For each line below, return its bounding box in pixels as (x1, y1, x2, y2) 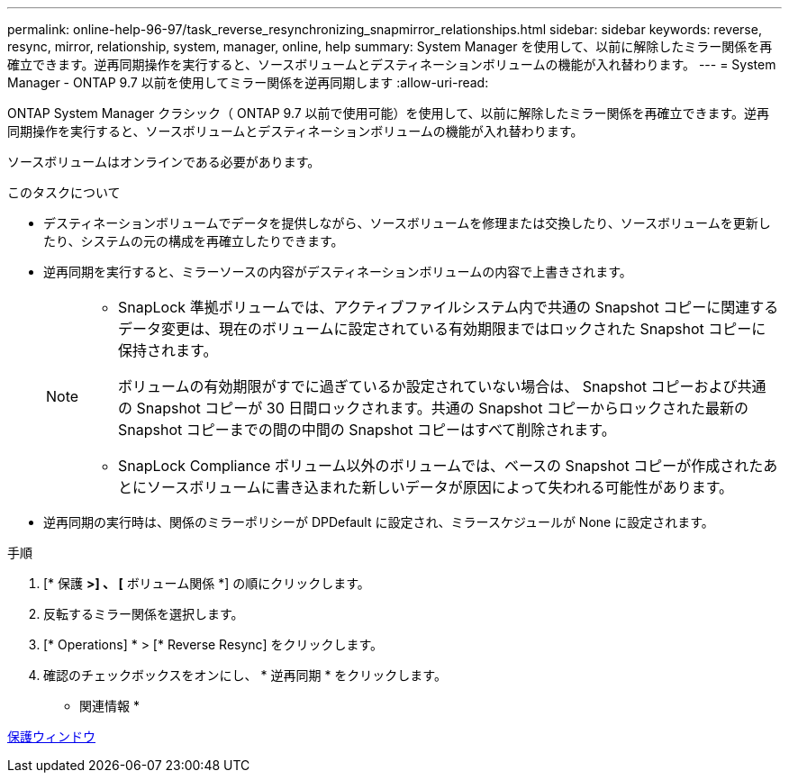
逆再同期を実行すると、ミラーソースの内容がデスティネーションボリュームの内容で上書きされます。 (43, 264, 632, 279)
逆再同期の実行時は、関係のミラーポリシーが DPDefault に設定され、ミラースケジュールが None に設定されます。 (43, 514, 714, 530)
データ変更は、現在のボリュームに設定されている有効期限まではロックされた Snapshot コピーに (118, 320, 766, 338)
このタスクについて (7, 185, 121, 200)
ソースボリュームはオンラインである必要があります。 (7, 154, 321, 169)
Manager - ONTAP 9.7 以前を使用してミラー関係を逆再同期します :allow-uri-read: (7, 75, 489, 90)
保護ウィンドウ (7, 729, 95, 744)
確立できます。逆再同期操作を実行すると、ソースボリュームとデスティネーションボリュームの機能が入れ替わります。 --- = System (7, 57, 776, 72)
